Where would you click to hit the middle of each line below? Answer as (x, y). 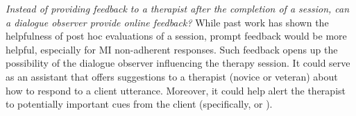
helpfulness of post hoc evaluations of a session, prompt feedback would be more (176, 36)
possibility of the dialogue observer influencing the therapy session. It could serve (178, 63)
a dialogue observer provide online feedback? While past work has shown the (167, 22)
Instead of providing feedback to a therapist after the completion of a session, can (178, 8)
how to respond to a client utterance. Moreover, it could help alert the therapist (176, 90)
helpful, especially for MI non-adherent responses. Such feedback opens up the (172, 49)
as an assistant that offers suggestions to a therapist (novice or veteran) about (172, 76)
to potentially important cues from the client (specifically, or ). (139, 104)
